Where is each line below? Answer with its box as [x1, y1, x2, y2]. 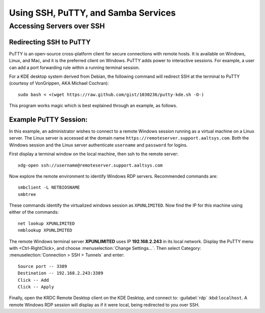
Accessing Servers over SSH [9, 22, 105, 30]
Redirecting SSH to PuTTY [9, 38, 91, 46]
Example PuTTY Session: [9, 115, 88, 123]
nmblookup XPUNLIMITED [18, 228, 73, 233]
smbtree [18, 192, 36, 197]
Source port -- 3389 [18, 264, 67, 269]
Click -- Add [18, 277, 49, 283]
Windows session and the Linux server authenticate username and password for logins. [9, 142, 188, 148]
